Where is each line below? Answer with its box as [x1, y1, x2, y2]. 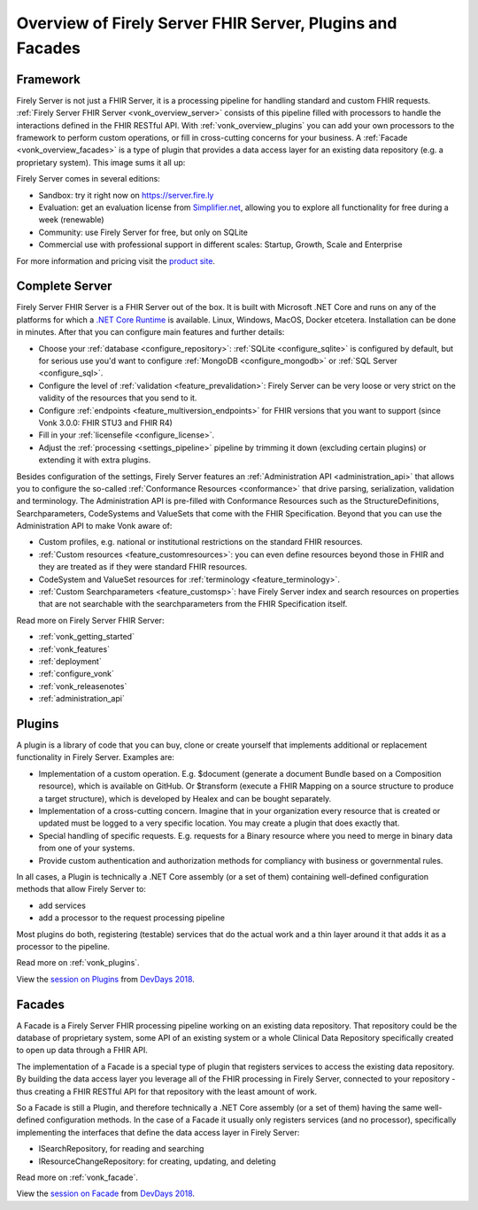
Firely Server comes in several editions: [16, 174, 161, 184]
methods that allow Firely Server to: [16, 884, 146, 895]
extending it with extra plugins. [38, 454, 151, 465]
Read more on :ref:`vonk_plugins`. [16, 958, 141, 968]
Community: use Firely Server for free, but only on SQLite [38, 227, 248, 237]
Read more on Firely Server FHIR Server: [16, 615, 165, 625]
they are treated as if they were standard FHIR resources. [38, 562, 248, 572]
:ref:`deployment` [38, 656, 102, 666]
